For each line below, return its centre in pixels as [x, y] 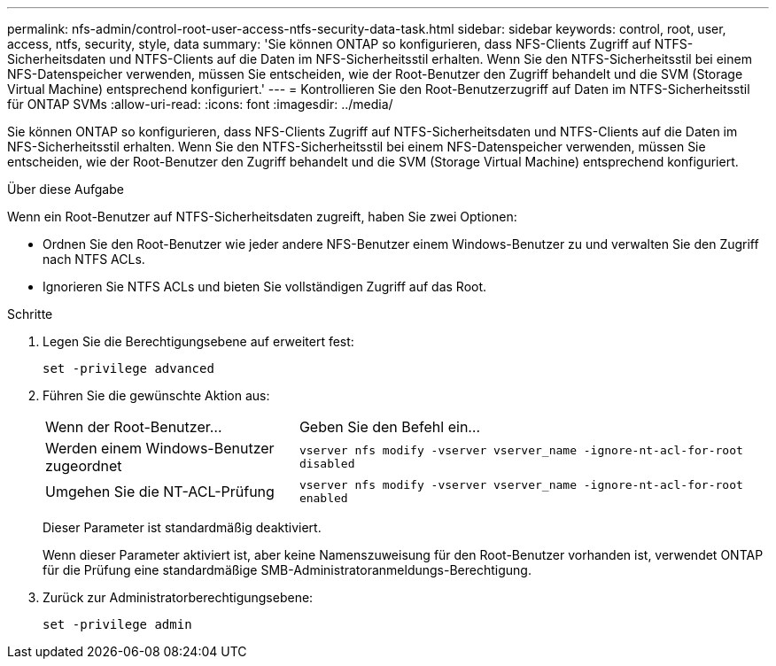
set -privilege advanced [128, 368]
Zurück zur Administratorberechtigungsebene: [178, 597]
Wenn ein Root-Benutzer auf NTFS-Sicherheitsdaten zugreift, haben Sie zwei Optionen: [262, 217]
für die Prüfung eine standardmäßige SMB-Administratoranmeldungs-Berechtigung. [287, 570]
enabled [323, 498]
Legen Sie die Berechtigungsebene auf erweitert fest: [198, 341]
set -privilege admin [117, 624]
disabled [327, 464]
